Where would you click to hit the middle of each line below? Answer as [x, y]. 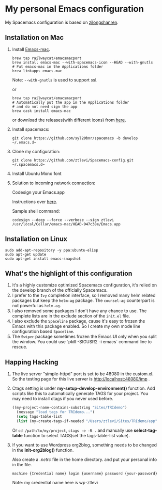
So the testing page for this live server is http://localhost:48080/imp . [81, 379]
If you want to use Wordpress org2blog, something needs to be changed [84, 445]
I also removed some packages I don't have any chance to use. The [79, 311]
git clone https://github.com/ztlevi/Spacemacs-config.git [73, 160]
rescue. [20, 347]
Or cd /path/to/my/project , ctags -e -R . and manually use [72, 430]
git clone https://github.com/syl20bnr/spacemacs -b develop [75, 138]
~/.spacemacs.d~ [28, 164]
